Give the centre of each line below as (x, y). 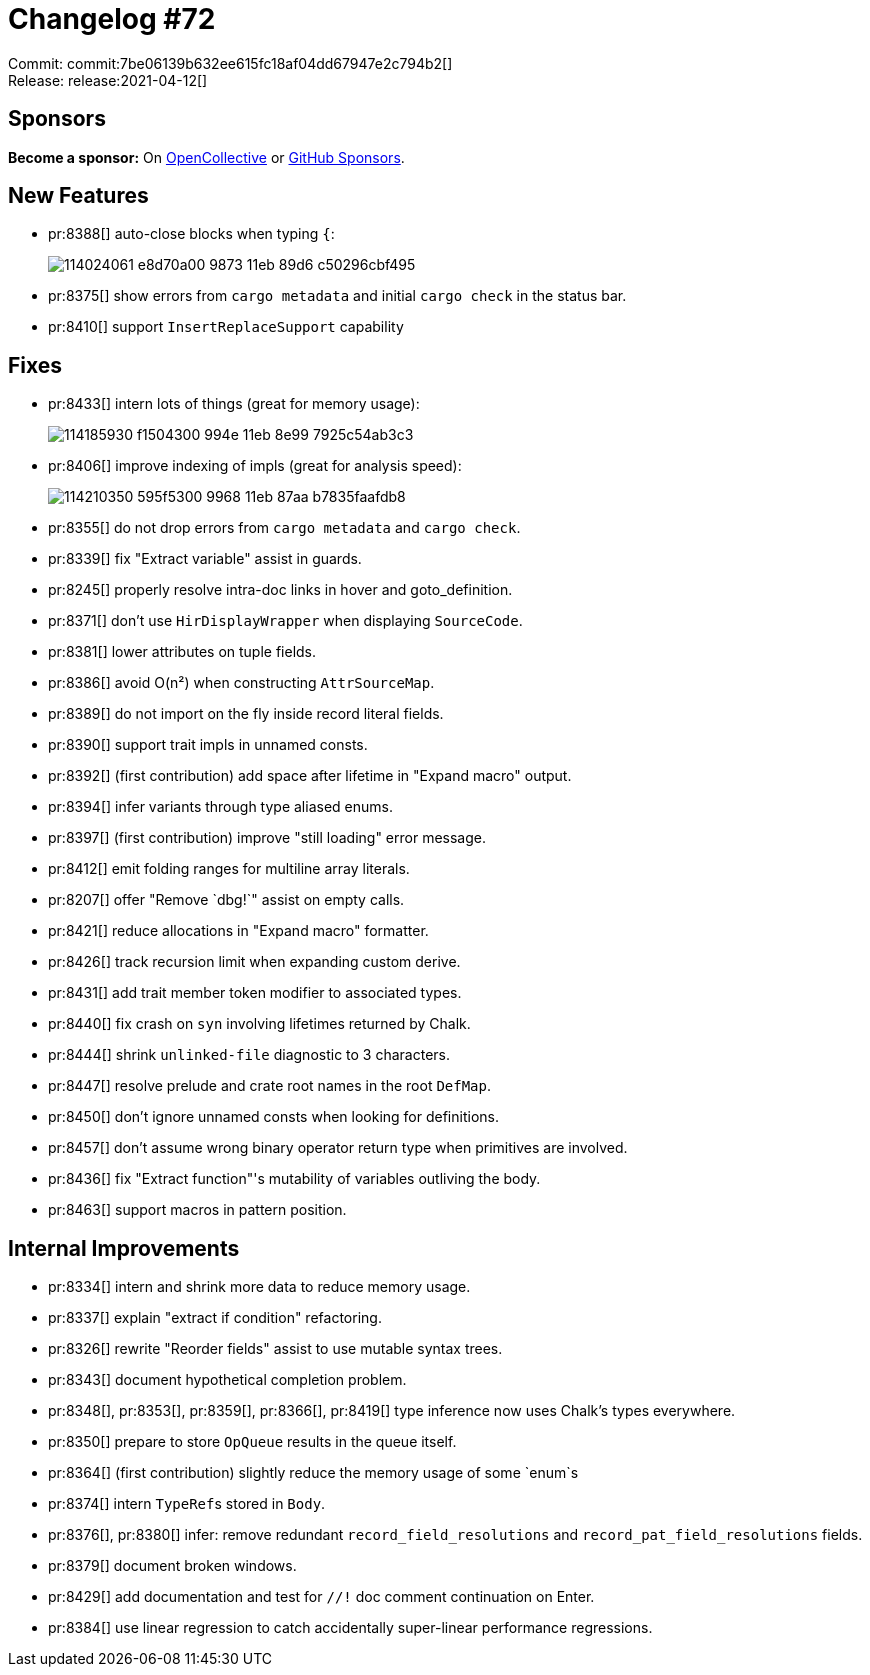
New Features (78, 196)
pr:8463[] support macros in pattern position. (197, 1210)
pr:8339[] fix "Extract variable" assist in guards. (205, 559)
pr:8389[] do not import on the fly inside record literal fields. (246, 714)
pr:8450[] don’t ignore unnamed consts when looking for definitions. (273, 1117)
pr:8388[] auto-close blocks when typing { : (191, 234)
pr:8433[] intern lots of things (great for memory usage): (234, 404)
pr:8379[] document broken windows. (172, 1566)
